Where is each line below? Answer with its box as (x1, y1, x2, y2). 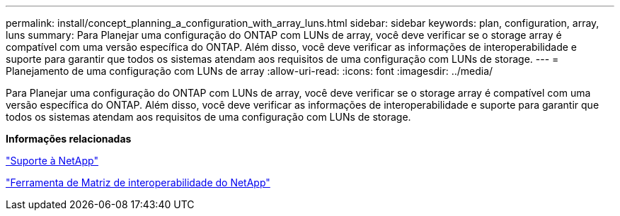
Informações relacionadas (6, 133, 132, 145)
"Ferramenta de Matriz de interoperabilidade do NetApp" (6, 176, 270, 188)
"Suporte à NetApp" (6, 155, 98, 167)
